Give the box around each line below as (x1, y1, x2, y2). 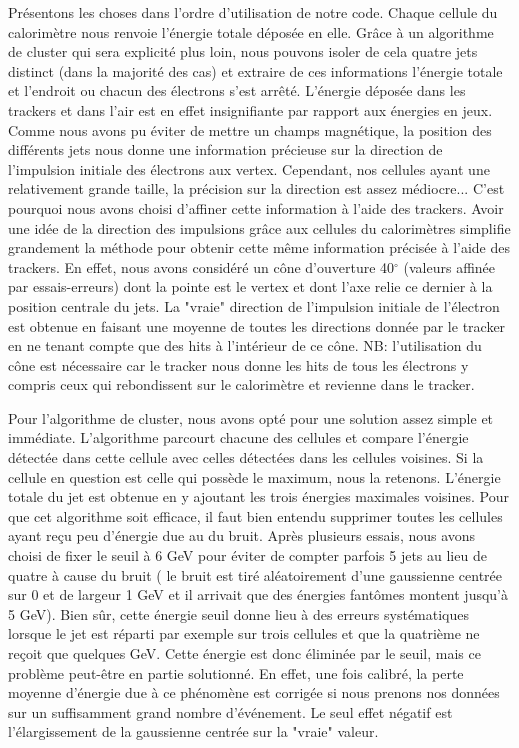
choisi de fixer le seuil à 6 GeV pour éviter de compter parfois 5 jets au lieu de (8, 545, 487, 566)
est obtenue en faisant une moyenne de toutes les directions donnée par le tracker (8, 315, 506, 336)
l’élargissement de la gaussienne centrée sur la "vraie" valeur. (8, 721, 379, 742)
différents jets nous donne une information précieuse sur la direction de (8, 139, 443, 160)
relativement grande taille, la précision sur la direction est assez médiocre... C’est (8, 178, 505, 199)
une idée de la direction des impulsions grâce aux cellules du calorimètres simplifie (8, 217, 511, 238)
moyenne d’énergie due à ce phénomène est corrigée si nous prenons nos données (8, 682, 500, 703)
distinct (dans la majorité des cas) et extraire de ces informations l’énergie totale (8, 60, 503, 81)
